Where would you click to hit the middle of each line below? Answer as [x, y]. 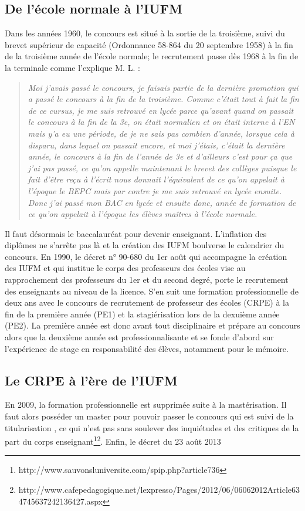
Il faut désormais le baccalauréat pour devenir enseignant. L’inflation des [136, 233]
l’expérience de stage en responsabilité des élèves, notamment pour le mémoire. [147, 348]
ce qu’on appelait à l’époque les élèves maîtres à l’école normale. [143, 214]
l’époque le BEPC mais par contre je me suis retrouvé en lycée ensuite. [155, 190]
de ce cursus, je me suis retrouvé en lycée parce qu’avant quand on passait [161, 110]
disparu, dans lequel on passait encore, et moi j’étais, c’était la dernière [156, 145]
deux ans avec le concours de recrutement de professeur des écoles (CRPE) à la [147, 302]
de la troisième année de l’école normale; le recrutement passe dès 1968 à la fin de [152, 56]
